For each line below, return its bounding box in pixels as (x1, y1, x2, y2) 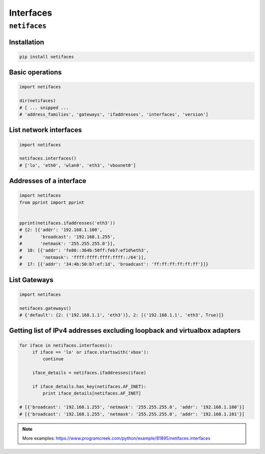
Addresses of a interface (9, 177, 87, 185)
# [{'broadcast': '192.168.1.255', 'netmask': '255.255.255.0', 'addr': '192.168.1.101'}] (19, 411, 245, 417)
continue (42, 356, 64, 362)
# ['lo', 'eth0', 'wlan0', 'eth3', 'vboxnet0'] (19, 162, 136, 168)
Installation (9, 38, 44, 46)
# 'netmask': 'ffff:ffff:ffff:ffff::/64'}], (19, 254, 147, 260)
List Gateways (9, 275, 53, 284)
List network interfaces (9, 126, 82, 134)
